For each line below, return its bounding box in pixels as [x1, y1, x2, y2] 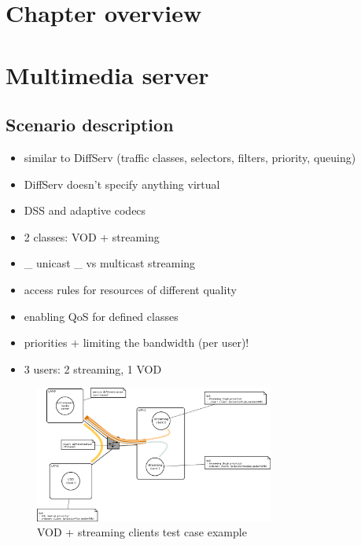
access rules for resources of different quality [24, 281, 237, 297]
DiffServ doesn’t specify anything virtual [24, 175, 220, 192]
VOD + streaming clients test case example [37, 524, 247, 540]
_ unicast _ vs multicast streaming [24, 255, 196, 271]
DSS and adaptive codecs [24, 202, 146, 219]
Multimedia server [6, 58, 209, 90]
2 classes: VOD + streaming [24, 228, 160, 245]
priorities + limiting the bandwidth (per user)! [24, 334, 249, 351]
